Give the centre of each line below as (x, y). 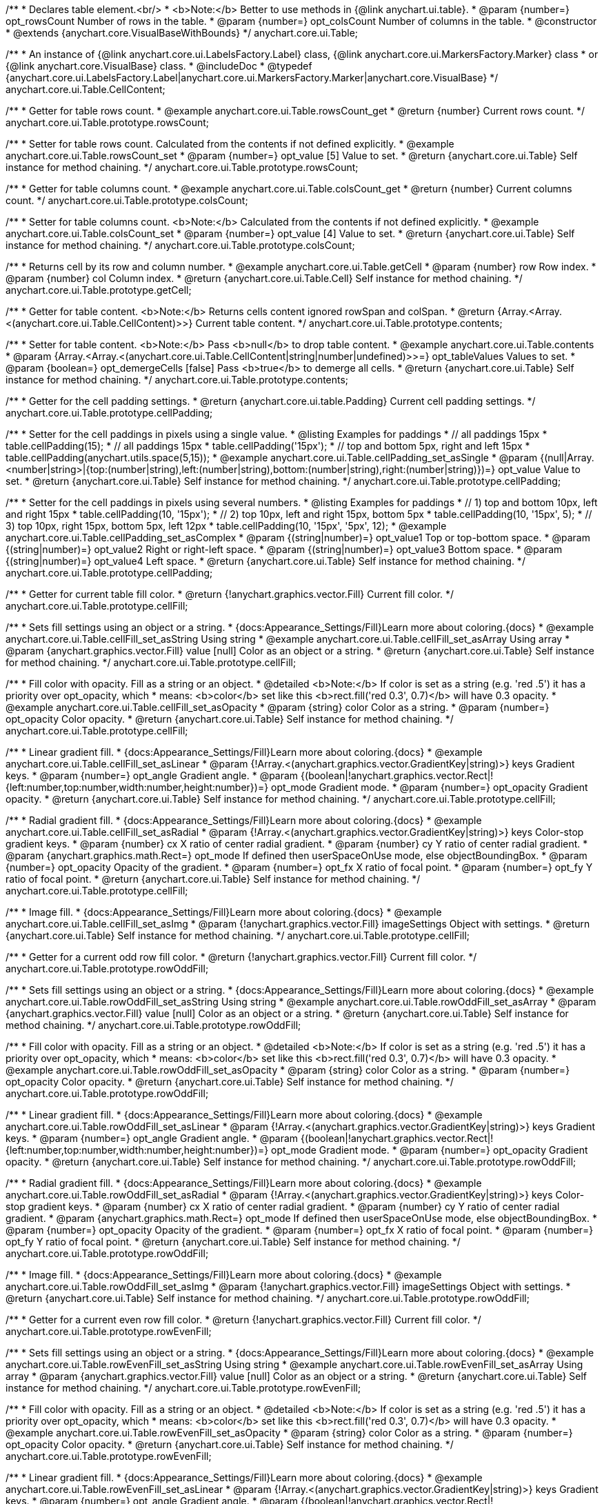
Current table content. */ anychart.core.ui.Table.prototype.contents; (349, 323)
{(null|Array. (567, 458)
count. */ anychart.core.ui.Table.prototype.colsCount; (127, 200)
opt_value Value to (539, 469)
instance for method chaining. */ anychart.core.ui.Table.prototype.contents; (177, 380)
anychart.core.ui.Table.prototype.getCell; (99, 290)
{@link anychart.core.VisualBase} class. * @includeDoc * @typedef (159, 66)
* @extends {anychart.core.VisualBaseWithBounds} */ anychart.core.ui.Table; (182, 33)
